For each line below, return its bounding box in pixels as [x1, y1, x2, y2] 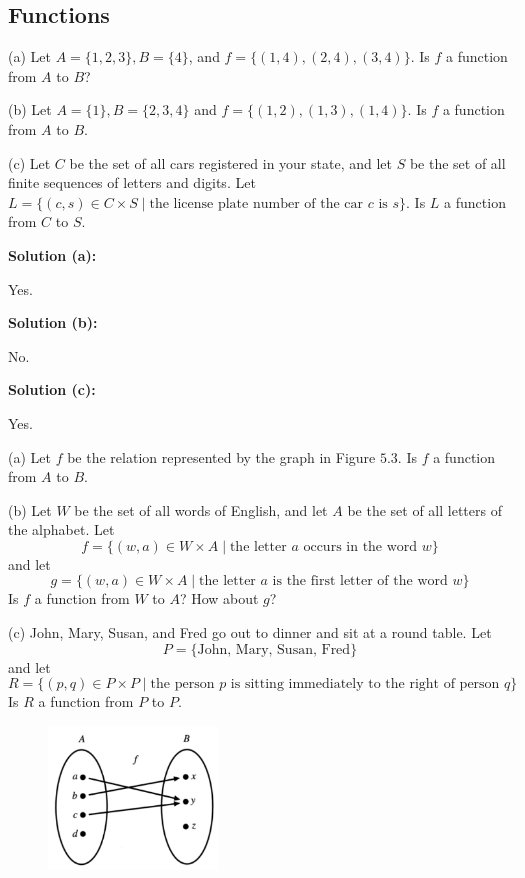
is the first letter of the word [272, 574, 448, 589]
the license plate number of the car [149, 196, 364, 211]
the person [150, 677, 215, 692]
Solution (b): [8, 312, 98, 333]
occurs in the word [303, 539, 418, 554]
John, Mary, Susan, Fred [197, 642, 351, 657]
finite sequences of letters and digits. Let [8, 172, 256, 193]
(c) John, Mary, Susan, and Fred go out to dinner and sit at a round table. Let [8, 622, 492, 643]
